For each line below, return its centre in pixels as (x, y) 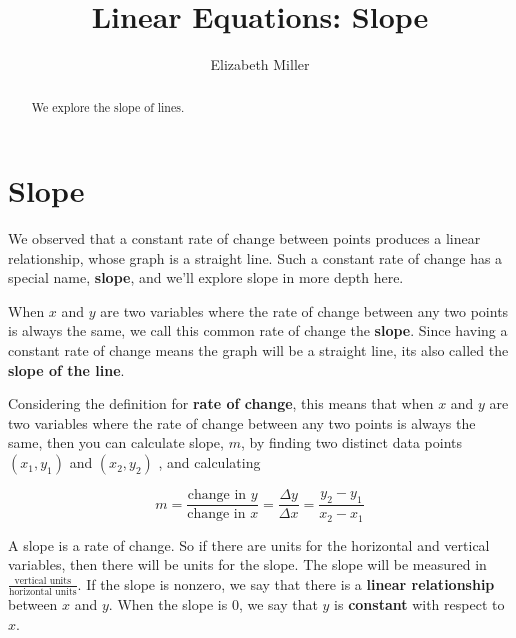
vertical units (42, 581)
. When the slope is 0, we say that (213, 604)
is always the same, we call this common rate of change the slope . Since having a (258, 330)
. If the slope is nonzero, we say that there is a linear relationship (286, 583)
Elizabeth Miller (260, 64)
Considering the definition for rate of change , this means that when (221, 403)
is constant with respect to (419, 604)
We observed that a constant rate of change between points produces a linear (244, 238)
